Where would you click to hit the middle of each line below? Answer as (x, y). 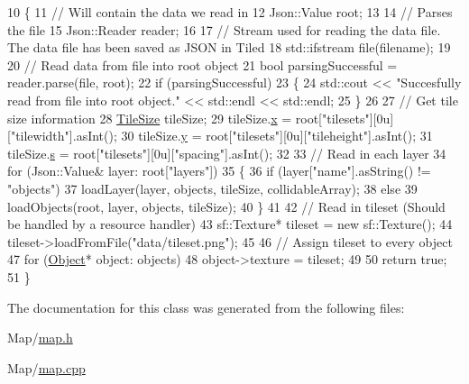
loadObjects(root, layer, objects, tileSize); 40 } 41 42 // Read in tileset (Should (226, 206)
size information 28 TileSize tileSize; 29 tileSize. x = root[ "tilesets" (189, 118)
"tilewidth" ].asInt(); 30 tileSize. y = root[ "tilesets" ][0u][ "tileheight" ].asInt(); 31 (221, 136)
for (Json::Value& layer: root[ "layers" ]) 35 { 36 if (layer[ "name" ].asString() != (219, 171)
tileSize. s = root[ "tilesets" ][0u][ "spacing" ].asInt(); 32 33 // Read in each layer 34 (227, 153)
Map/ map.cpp (46, 367)
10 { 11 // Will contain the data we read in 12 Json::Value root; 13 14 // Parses (230, 12)
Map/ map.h (40, 338)
